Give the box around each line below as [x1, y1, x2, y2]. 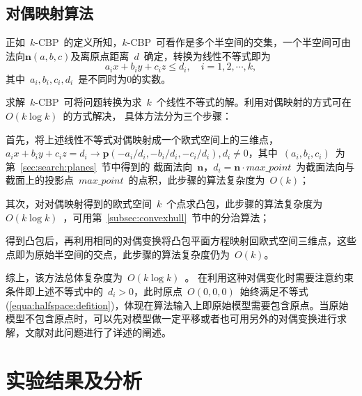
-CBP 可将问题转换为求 [35, 95, 142, 109]
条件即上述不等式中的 [6, 283, 103, 298]
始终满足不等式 [239, 283, 308, 298]
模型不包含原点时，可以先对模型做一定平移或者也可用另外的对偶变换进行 [6, 311, 337, 326]
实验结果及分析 [6, 365, 143, 394]
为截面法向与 [296, 159, 355, 173]
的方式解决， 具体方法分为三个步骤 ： [63, 109, 233, 123]
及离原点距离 [70, 48, 129, 63]
